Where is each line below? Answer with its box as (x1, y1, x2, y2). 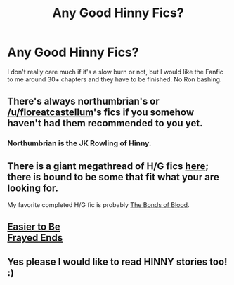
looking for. (7, 182, 58, 194)
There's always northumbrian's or (7, 95, 160, 107)
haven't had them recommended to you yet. (7, 117, 203, 129)
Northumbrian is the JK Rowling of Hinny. (7, 138, 152, 148)
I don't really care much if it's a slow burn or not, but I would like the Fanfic (7, 67, 223, 76)
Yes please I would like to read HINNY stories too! (7, 256, 228, 267)
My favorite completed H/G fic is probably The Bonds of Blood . (7, 201, 190, 209)
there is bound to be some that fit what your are (7, 171, 219, 183)
